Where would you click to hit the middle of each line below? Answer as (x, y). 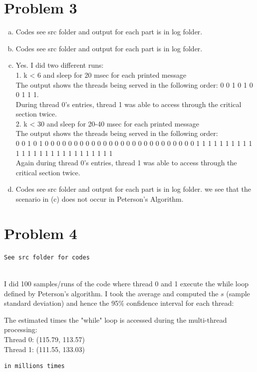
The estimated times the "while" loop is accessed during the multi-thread (116, 319)
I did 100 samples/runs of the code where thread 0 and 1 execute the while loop (126, 283)
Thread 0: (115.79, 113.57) (44, 339)
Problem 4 (41, 233)
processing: (21, 329)
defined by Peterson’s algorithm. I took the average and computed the (111, 293)
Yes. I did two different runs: (60, 65)
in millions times (34, 366)
